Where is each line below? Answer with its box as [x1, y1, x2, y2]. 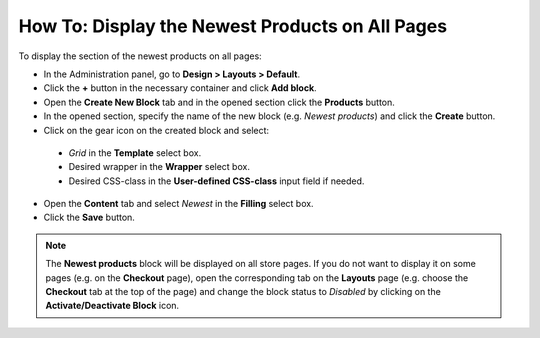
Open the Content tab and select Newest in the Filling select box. [43, 198, 314, 210]
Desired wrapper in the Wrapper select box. [68, 161, 250, 173]
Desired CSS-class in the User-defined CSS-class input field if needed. [68, 175, 365, 187]
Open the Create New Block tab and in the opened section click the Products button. [43, 96, 395, 108]
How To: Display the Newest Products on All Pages [18, 15, 448, 37]
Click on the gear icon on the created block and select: [43, 124, 270, 136]
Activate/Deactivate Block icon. [45, 300, 180, 312]
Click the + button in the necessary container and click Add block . [43, 82, 317, 94]
